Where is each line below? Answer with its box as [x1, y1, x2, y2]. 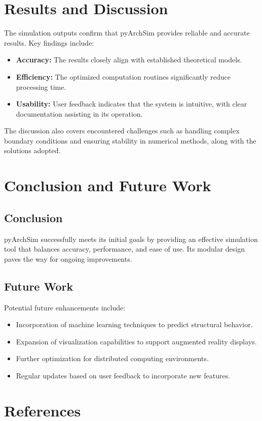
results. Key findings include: [4, 37, 94, 48]
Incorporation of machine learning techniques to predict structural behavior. [16, 319, 253, 330]
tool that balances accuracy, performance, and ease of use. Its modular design [4, 243, 245, 254]
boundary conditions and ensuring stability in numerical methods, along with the [4, 135, 256, 146]
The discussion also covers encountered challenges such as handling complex [4, 125, 240, 136]
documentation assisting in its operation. [16, 108, 143, 119]
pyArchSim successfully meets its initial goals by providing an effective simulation [4, 233, 258, 244]
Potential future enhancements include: [4, 302, 126, 312]
